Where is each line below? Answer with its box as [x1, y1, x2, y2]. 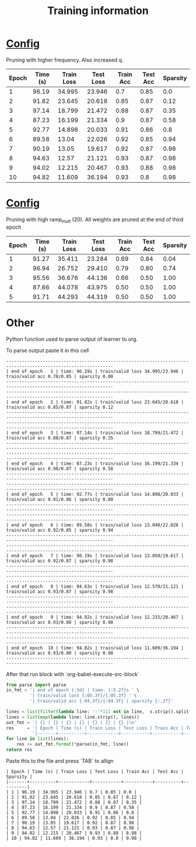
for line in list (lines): [6, 736, 69, 742]
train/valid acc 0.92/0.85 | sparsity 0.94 [6, 527, 114, 533]
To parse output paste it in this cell [6, 347, 89, 354]
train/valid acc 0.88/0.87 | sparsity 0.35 [6, 435, 114, 441]
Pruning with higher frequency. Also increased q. [6, 56, 124, 63]
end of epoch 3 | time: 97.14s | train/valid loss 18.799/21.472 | [11, 430, 184, 435]
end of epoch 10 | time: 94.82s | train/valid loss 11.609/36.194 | [11, 645, 184, 651]
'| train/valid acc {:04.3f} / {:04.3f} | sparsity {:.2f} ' [29, 698, 174, 704]
